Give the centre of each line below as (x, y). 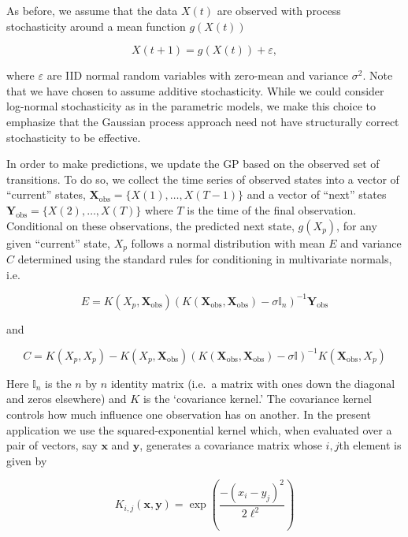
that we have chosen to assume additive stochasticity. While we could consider (195, 90)
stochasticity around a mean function (96, 26)
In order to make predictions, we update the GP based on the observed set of (193, 164)
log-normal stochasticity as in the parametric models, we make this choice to (191, 106)
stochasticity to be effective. (74, 137)
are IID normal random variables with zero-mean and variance (198, 75)
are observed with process (279, 10)
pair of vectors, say (52, 445)
